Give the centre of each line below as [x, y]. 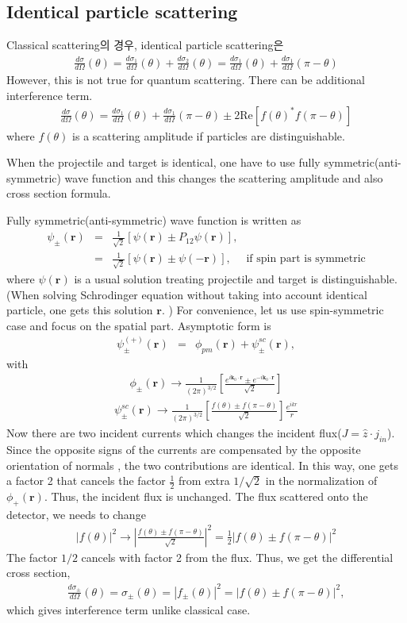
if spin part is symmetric [306, 259]
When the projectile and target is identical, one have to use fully [163, 162]
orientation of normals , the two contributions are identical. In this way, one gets [202, 465]
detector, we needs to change [76, 514]
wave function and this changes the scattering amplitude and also [224, 177]
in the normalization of [321, 481]
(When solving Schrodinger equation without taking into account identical [187, 294]
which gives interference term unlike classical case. [129, 609]
